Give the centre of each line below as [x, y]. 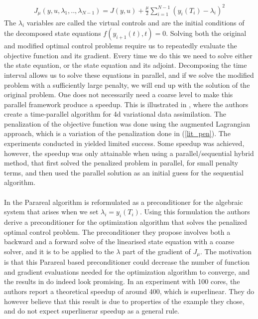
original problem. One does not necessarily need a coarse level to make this [119, 94]
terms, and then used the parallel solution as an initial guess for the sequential [124, 172]
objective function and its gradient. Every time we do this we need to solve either [128, 55]
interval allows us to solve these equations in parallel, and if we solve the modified [129, 75]
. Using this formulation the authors [195, 212]
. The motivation [226, 251]
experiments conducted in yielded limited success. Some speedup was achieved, [124, 143]
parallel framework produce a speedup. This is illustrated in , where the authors [126, 104]
